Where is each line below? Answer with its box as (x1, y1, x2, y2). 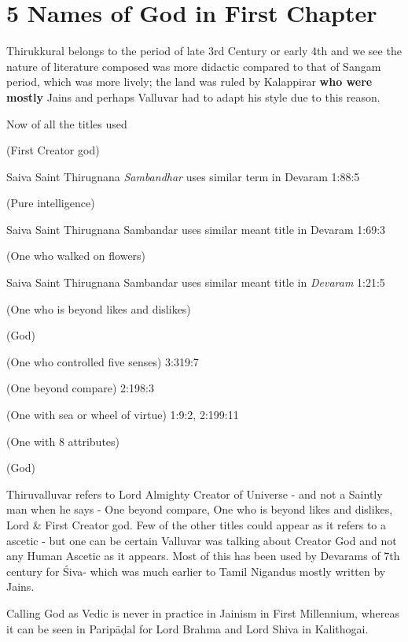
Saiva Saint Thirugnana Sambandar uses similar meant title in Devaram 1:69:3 (6, 221, 386, 237)
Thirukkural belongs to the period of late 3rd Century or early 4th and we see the (6, 43, 402, 59)
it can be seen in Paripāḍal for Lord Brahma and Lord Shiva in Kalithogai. (6, 620, 369, 636)
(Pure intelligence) (6, 195, 95, 211)
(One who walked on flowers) (6, 247, 146, 264)
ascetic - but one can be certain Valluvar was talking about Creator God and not (6, 532, 397, 548)
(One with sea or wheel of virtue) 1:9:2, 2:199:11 (6, 406, 239, 423)
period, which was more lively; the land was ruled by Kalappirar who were (6, 73, 373, 90)
